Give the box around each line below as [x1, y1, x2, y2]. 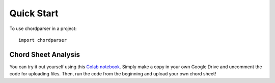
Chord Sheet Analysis [9, 50, 80, 59]
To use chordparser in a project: [9, 25, 77, 32]
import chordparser [18, 37, 67, 43]
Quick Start [9, 8, 59, 19]
